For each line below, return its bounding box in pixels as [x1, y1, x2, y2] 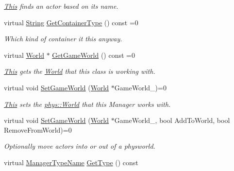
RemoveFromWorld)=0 [4, 124, 72, 135]
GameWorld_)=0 [114, 82, 167, 92]
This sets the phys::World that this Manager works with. [4, 99, 171, 109]
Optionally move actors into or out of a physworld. [4, 141, 155, 151]
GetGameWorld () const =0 [52, 50, 135, 60]
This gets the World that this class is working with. [4, 66, 155, 76]
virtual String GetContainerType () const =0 [4, 17, 138, 27]
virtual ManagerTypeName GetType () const [4, 157, 138, 167]
